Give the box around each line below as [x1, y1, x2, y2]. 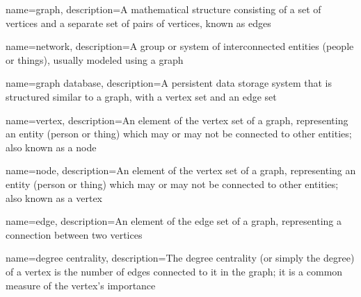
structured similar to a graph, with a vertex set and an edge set [6, 89, 277, 103]
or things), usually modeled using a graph [6, 52, 184, 67]
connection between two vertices [6, 227, 143, 241]
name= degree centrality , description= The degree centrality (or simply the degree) [6, 251, 355, 265]
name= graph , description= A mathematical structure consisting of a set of [6, 2, 321, 16]
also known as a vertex [6, 190, 103, 205]
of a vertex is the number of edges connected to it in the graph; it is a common [6, 264, 343, 278]
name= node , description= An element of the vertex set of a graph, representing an [6, 163, 356, 178]
